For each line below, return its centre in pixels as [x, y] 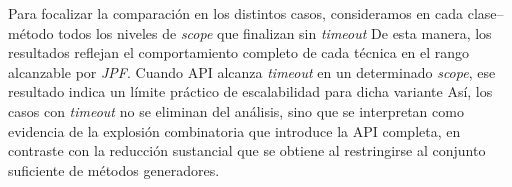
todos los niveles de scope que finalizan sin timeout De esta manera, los [275, 32]
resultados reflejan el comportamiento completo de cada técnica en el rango [239, 52]
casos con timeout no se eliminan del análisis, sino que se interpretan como [236, 110]
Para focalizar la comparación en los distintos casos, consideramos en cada [236, 13]
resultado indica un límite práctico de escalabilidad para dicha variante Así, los [250, 91]
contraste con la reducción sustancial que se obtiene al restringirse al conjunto [247, 150]
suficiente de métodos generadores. [114, 169]
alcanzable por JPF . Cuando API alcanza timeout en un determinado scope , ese [252, 71]
